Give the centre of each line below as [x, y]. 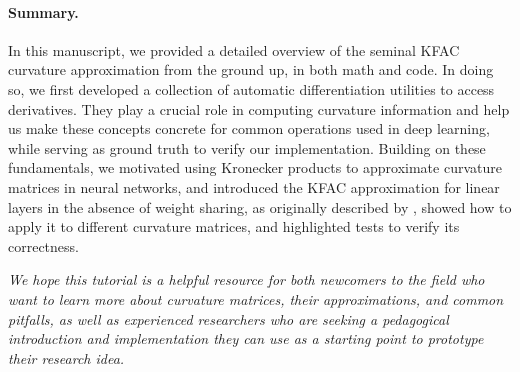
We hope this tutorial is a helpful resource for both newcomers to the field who [246, 279]
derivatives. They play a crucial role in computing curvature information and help [259, 108]
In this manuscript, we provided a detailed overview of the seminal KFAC [234, 49]
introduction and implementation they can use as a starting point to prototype [246, 338]
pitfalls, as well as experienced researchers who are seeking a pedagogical [228, 318]
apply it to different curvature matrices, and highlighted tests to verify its [234, 226]
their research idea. [66, 357]
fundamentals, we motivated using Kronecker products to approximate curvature [255, 167]
